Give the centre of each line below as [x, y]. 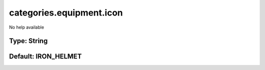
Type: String [28, 41]
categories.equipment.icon [66, 13]
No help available [26, 27]
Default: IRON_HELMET [45, 57]
